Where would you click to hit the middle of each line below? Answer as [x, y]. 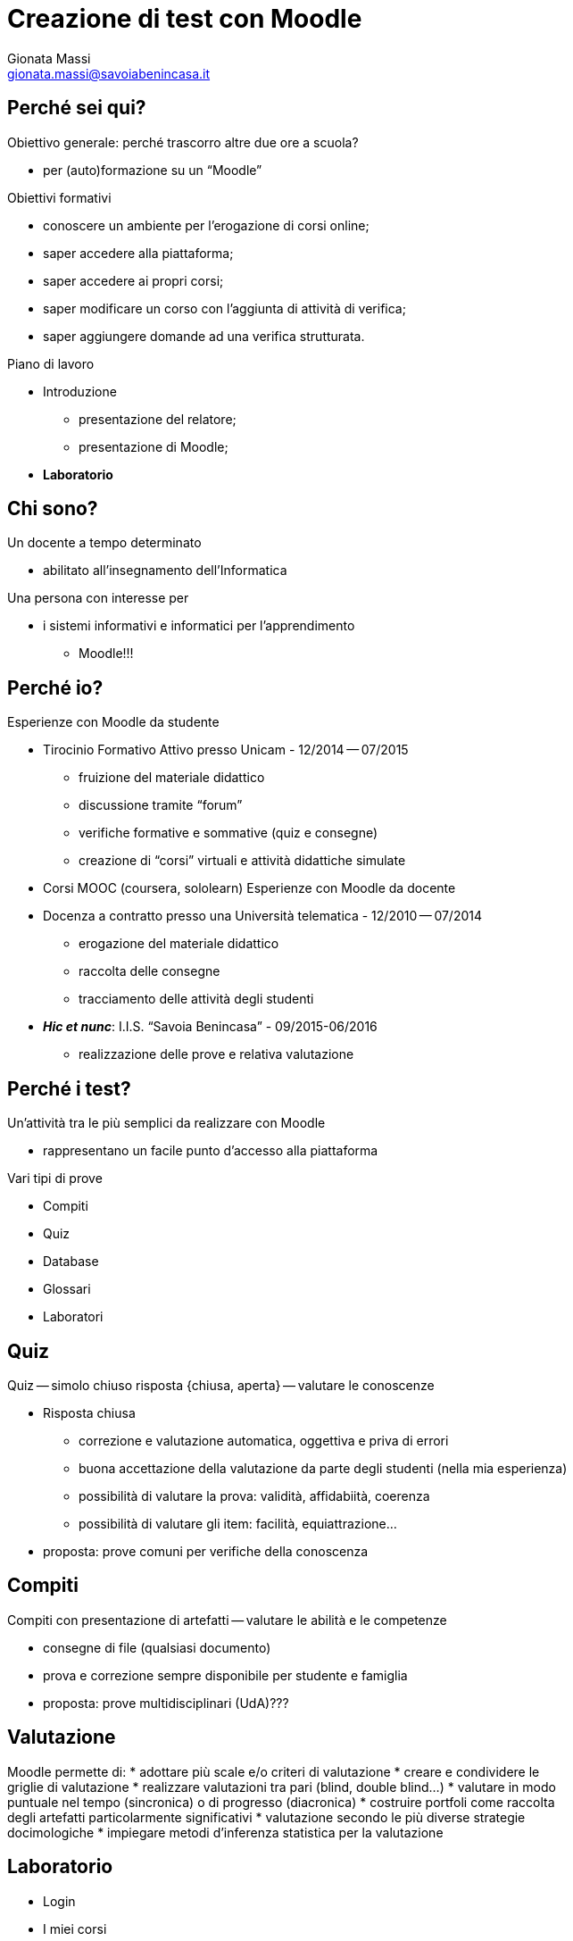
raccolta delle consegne [149, 971]
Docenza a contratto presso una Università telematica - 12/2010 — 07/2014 [263, 916]
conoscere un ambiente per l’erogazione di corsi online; [206, 225]
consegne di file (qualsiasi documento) [157, 1647]
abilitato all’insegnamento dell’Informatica [165, 571]
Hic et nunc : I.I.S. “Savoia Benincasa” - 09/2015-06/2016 [210, 1027]
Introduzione [80, 391]
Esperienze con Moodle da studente [113, 722]
